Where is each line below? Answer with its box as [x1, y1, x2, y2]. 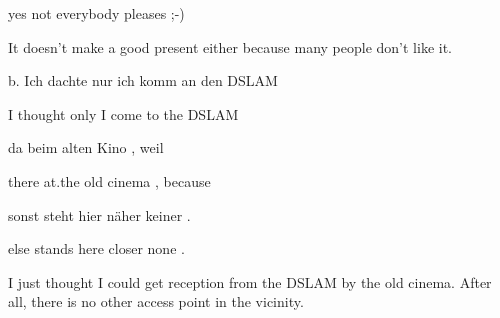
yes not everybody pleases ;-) [8, 3, 185, 23]
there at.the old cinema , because [8, 170, 211, 191]
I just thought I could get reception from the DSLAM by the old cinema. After [8, 271, 492, 292]
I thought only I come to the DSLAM [8, 103, 239, 124]
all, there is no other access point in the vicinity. [8, 291, 304, 312]
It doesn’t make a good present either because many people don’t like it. [8, 36, 453, 57]
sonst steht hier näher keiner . [8, 204, 191, 225]
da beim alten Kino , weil [8, 137, 164, 158]
